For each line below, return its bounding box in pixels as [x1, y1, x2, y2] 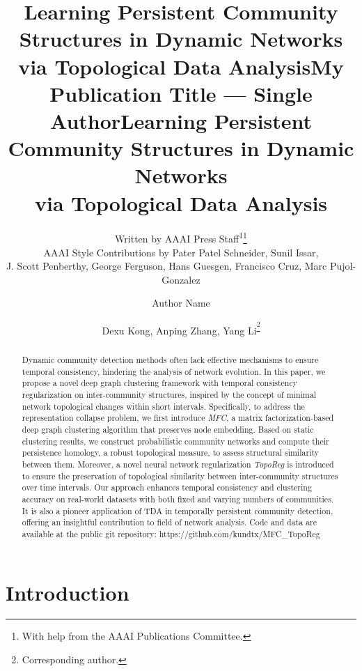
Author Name [152, 295, 210, 310]
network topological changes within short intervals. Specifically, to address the [22, 400, 305, 412]
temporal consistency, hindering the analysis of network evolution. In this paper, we [22, 365, 326, 377]
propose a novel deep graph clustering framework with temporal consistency [22, 377, 297, 389]
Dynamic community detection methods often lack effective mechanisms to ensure [22, 354, 319, 365]
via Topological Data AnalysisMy [18, 52, 344, 80]
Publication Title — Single [49, 79, 313, 107]
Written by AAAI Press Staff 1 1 [115, 229, 247, 246]
